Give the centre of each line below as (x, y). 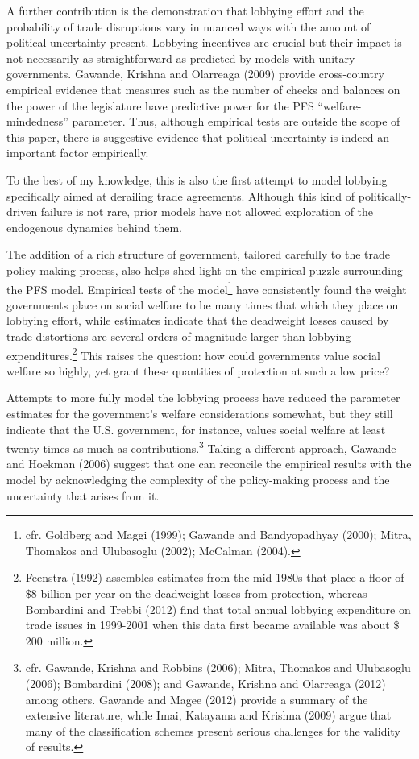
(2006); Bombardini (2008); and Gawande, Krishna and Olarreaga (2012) (205, 683)
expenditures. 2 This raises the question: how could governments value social (193, 354)
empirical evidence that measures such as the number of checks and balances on (203, 89)
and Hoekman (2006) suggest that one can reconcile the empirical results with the (209, 464)
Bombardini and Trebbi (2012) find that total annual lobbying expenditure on (218, 609)
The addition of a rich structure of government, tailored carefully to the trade (198, 254)
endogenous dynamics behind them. (94, 227)
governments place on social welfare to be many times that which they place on (203, 304)
